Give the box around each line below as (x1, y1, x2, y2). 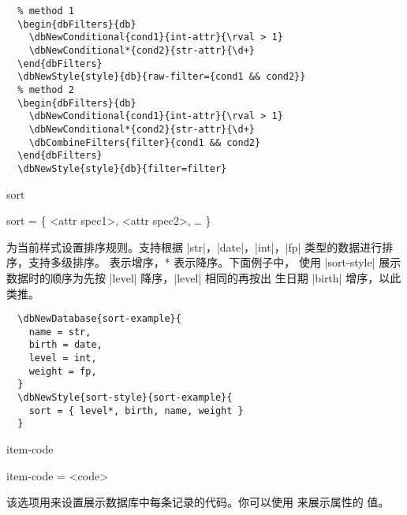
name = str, (28, 326, 91, 338)
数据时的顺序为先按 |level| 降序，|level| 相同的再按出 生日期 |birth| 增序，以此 (6, 269, 401, 285)
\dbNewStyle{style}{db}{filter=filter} (17, 162, 227, 174)
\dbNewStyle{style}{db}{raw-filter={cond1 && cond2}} (17, 71, 306, 83)
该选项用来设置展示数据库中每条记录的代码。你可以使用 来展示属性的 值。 (6, 494, 390, 510)
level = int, (28, 353, 97, 364)
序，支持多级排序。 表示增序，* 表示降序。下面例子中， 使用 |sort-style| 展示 (6, 254, 401, 271)
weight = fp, (28, 365, 97, 377)
